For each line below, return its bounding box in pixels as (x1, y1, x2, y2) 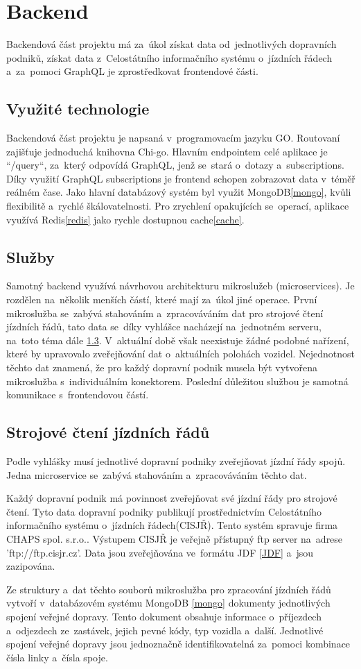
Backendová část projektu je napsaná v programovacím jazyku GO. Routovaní (6, 130, 340, 145)
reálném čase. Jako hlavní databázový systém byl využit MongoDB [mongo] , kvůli (6, 185, 351, 199)
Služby (6, 246, 55, 267)
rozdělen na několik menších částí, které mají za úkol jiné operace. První (6, 292, 317, 307)
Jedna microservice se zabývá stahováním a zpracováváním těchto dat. (6, 467, 307, 482)
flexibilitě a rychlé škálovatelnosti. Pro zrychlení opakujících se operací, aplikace (6, 198, 349, 213)
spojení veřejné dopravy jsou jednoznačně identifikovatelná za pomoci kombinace (6, 636, 351, 651)
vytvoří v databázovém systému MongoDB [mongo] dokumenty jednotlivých (6, 595, 331, 610)
